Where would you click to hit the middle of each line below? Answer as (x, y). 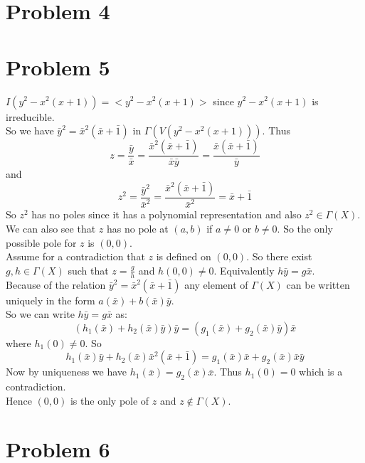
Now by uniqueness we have (67, 372)
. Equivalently (244, 270)
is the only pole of (110, 400)
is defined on (184, 256)
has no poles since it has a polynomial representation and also (166, 214)
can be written (318, 284)
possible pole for (41, 242)
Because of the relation (56, 284)
